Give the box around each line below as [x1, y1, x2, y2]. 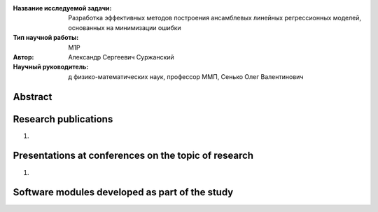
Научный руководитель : [13, 63, 89, 71]
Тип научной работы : [13, 34, 79, 42]
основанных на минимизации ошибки [68, 23, 181, 31]
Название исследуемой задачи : [13, 4, 112, 12]
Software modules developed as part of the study [13, 186, 234, 199]
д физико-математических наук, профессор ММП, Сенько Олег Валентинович [68, 72, 304, 80]
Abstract [13, 91, 52, 103]
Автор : [13, 52, 34, 61]
